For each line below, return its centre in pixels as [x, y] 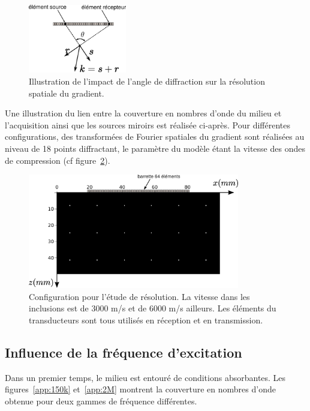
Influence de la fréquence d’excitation [124, 352]
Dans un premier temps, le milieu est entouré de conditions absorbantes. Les [145, 377]
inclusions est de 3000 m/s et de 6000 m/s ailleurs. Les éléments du [153, 308]
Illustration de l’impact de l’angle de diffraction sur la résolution [147, 81]
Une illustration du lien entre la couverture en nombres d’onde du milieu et [143, 113]
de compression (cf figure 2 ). [58, 160]
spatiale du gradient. [67, 93]
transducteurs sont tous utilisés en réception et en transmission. [146, 319]
